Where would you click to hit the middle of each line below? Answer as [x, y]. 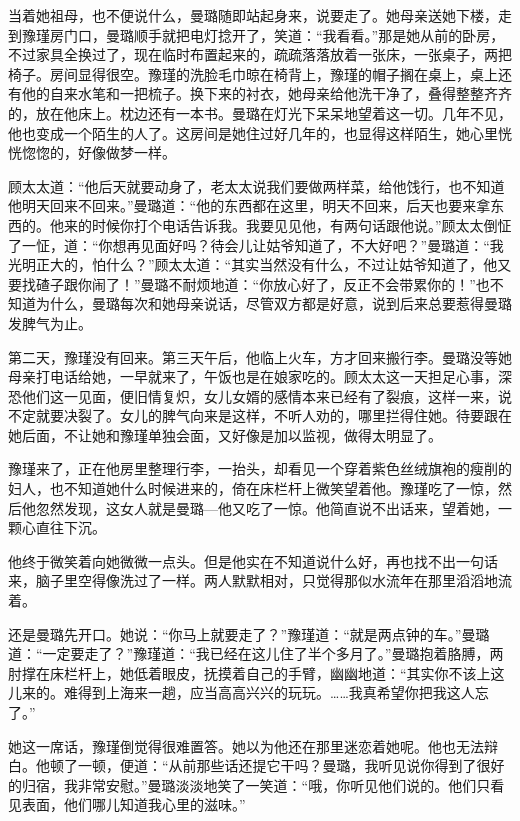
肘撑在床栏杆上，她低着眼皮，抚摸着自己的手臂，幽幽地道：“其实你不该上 [249, 672]
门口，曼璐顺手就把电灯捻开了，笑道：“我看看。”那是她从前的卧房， [284, 34]
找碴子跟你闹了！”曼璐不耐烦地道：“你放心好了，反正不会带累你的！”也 [255, 283]
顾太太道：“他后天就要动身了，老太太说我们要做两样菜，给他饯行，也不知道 [256, 185]
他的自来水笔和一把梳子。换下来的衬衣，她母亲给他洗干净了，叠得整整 [252, 93]
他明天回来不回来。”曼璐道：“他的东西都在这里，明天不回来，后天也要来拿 [249, 205]
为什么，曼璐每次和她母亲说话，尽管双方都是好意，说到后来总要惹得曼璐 [273, 303]
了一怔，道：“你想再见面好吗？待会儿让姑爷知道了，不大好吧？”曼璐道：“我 [256, 244]
